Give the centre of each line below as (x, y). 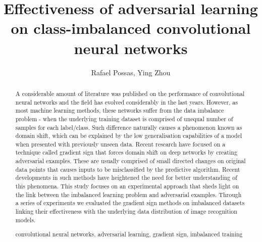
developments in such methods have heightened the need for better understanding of (126, 178)
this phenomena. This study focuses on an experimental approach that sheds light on (127, 186)
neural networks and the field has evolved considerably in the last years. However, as (126, 102)
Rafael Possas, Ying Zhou (131, 72)
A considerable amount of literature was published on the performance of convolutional (130, 93)
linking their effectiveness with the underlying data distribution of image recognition (126, 211)
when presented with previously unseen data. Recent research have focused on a (120, 144)
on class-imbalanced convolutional (131, 28)
